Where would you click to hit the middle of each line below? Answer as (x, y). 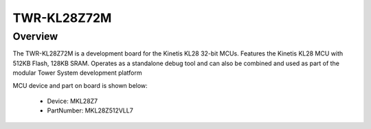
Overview (35, 36)
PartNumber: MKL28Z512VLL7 (90, 110)
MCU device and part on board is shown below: (80, 85)
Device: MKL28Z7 (72, 101)
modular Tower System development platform (77, 73)
